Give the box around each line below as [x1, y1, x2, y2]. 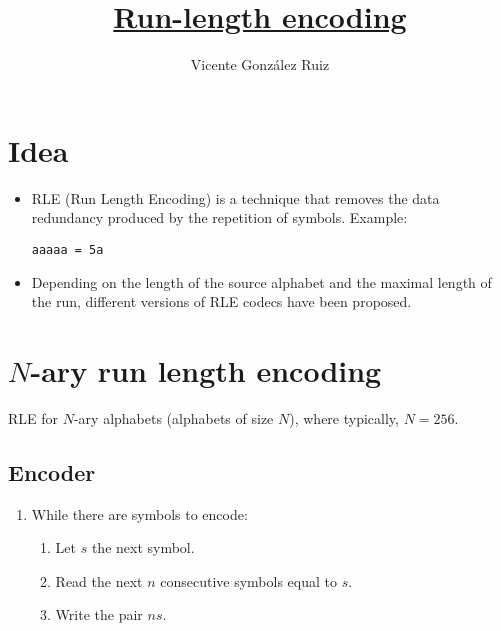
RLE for [8, 407, 59, 428]
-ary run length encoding [30, 349, 382, 390]
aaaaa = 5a [31, 242, 104, 257]
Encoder [8, 456, 96, 487]
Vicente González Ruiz [190, 54, 330, 75]
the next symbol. [91, 537, 195, 558]
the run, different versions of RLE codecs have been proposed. [31, 291, 412, 312]
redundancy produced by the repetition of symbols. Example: [31, 207, 408, 228]
